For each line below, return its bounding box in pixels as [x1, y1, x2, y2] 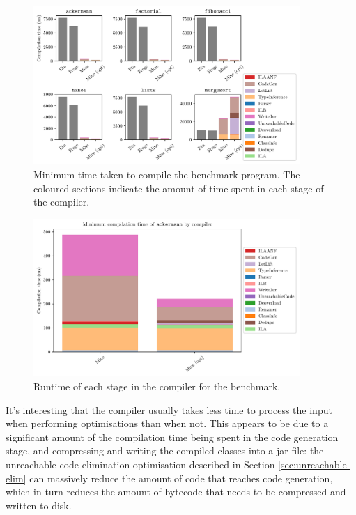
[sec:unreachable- [278, 456, 350, 471]
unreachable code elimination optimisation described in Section [6, 456, 275, 471]
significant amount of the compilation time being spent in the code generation [6, 429, 339, 444]
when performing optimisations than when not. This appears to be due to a [6, 416, 329, 431]
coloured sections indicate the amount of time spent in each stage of [33, 180, 324, 195]
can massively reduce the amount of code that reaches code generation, [29, 470, 333, 485]
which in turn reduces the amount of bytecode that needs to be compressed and [6, 484, 346, 499]
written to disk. [6, 498, 72, 512]
